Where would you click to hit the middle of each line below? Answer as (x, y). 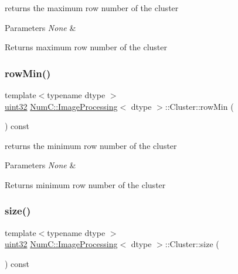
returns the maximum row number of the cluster (92, 8)
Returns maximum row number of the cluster (86, 47)
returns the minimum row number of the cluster (91, 145)
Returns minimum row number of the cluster (85, 184)
